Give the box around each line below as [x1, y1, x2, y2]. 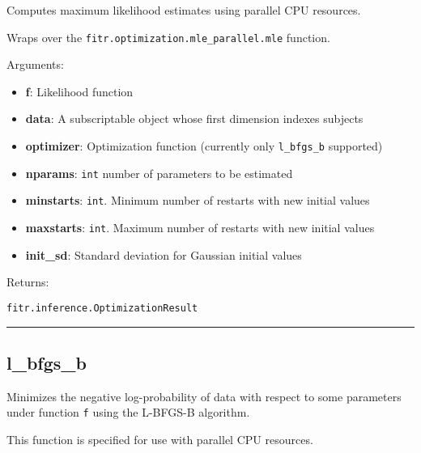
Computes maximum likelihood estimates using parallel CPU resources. [6, 2, 361, 18]
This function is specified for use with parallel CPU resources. [6, 430, 313, 447]
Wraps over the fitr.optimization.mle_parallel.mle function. [6, 28, 330, 45]
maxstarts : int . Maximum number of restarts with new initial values [25, 219, 375, 235]
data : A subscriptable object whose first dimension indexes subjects [25, 110, 364, 127]
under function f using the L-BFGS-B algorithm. [6, 404, 250, 421]
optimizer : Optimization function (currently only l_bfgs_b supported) [25, 138, 383, 155]
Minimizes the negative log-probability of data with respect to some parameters [6, 387, 402, 404]
